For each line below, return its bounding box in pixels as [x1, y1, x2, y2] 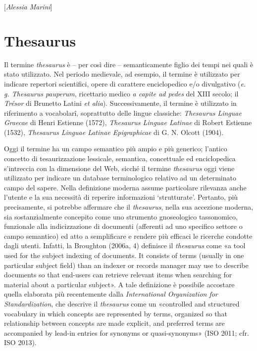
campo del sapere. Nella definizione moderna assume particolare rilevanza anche [4, 182, 247, 192]
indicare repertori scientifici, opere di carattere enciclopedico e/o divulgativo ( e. [4, 78, 246, 88]
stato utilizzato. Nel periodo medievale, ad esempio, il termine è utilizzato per [4, 69, 240, 79]
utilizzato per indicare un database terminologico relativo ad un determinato [4, 173, 236, 183]
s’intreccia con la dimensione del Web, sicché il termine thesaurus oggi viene [4, 163, 235, 173]
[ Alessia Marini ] [4, 1, 52, 11]
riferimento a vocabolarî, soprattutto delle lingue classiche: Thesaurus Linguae [4, 107, 242, 118]
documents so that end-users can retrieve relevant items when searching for [4, 269, 232, 280]
